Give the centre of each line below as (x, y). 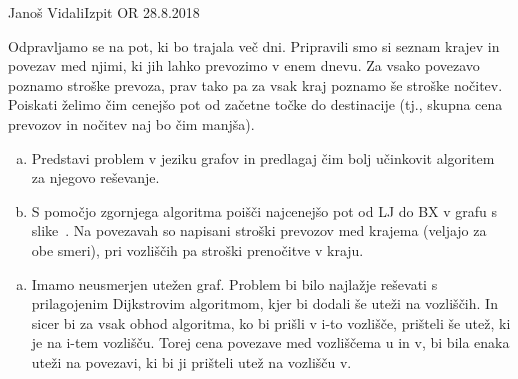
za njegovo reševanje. (95, 177)
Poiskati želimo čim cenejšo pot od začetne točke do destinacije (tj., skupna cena (255, 104)
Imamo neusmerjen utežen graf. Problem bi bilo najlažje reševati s (234, 283)
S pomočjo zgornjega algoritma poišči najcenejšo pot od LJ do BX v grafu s (264, 210)
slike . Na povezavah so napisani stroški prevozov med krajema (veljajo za (259, 230)
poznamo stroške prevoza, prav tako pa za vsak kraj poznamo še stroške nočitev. (255, 84)
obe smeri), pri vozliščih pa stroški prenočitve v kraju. (197, 249)
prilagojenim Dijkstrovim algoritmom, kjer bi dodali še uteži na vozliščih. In (264, 303)
